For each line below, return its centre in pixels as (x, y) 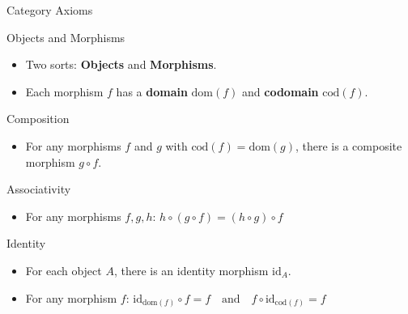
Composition (38, 119)
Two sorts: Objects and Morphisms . (121, 64)
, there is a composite (348, 145)
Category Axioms (50, 10)
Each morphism (64, 91)
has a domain (152, 91)
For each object (64, 270)
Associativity (39, 189)
